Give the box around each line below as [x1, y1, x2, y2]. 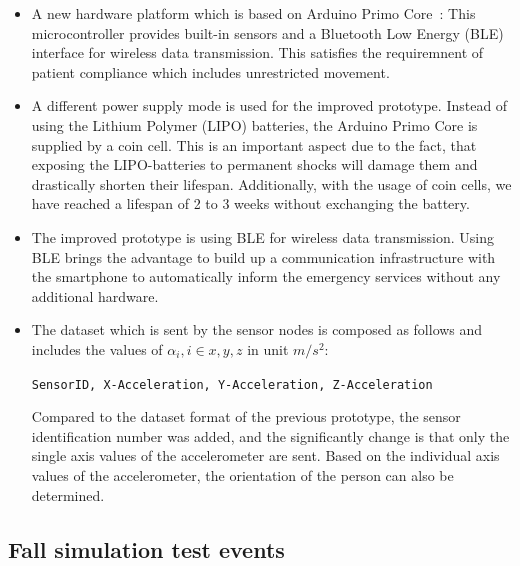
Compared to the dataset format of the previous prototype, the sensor [31, 406, 461, 427]
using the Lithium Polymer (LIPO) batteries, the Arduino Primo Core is [31, 114, 478, 135]
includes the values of [31, 338, 163, 359]
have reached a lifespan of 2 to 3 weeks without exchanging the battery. [31, 193, 470, 214]
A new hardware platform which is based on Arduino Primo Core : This [31, 3, 476, 23]
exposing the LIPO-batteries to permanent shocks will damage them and [31, 154, 478, 175]
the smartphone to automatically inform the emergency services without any [31, 266, 501, 287]
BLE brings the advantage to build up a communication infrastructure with [31, 246, 496, 267]
